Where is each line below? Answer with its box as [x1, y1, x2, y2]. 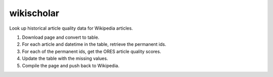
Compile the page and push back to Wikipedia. [22, 62, 120, 68]
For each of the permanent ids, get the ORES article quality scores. [22, 48, 161, 54]
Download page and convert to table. [22, 34, 100, 40]
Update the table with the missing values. [22, 55, 108, 61]
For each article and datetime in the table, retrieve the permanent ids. [22, 41, 166, 47]
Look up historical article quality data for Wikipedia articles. [9, 25, 133, 31]
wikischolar [9, 8, 60, 19]
